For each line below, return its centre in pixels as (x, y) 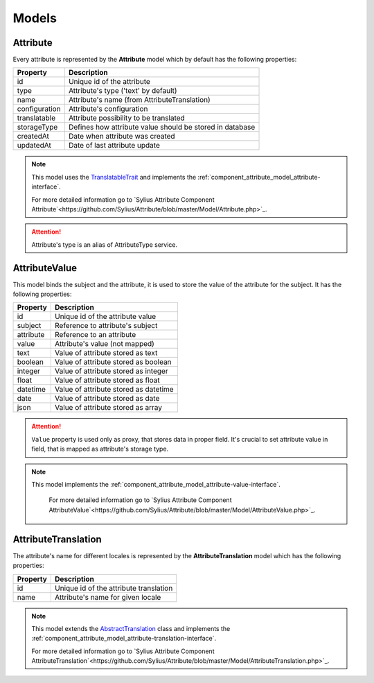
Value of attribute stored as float (107, 380)
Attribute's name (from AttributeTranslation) (139, 100)
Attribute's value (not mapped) (105, 344)
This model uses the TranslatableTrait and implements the (114, 177)
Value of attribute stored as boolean (113, 362)
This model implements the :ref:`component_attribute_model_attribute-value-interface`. (156, 485)
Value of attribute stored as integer (112, 371)
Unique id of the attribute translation (114, 588)
